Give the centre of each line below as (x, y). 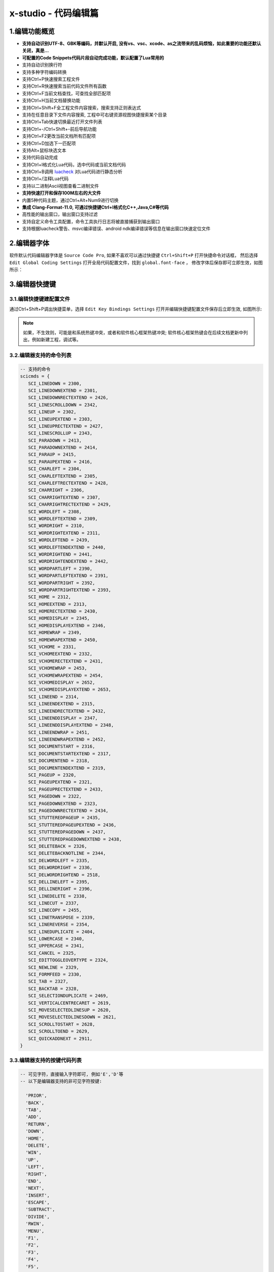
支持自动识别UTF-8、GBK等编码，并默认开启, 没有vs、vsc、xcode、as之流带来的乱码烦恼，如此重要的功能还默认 (142, 44)
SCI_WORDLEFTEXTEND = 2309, (63, 518)
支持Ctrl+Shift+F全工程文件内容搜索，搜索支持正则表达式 (82, 107)
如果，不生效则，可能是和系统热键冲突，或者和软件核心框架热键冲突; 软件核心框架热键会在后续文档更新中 (133, 332)
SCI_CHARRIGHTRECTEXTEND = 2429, (70, 504)
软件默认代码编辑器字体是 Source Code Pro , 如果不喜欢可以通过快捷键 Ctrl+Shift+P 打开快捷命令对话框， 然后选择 (134, 255)
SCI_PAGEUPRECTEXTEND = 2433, (66, 789)
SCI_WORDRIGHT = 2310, (56, 526)
